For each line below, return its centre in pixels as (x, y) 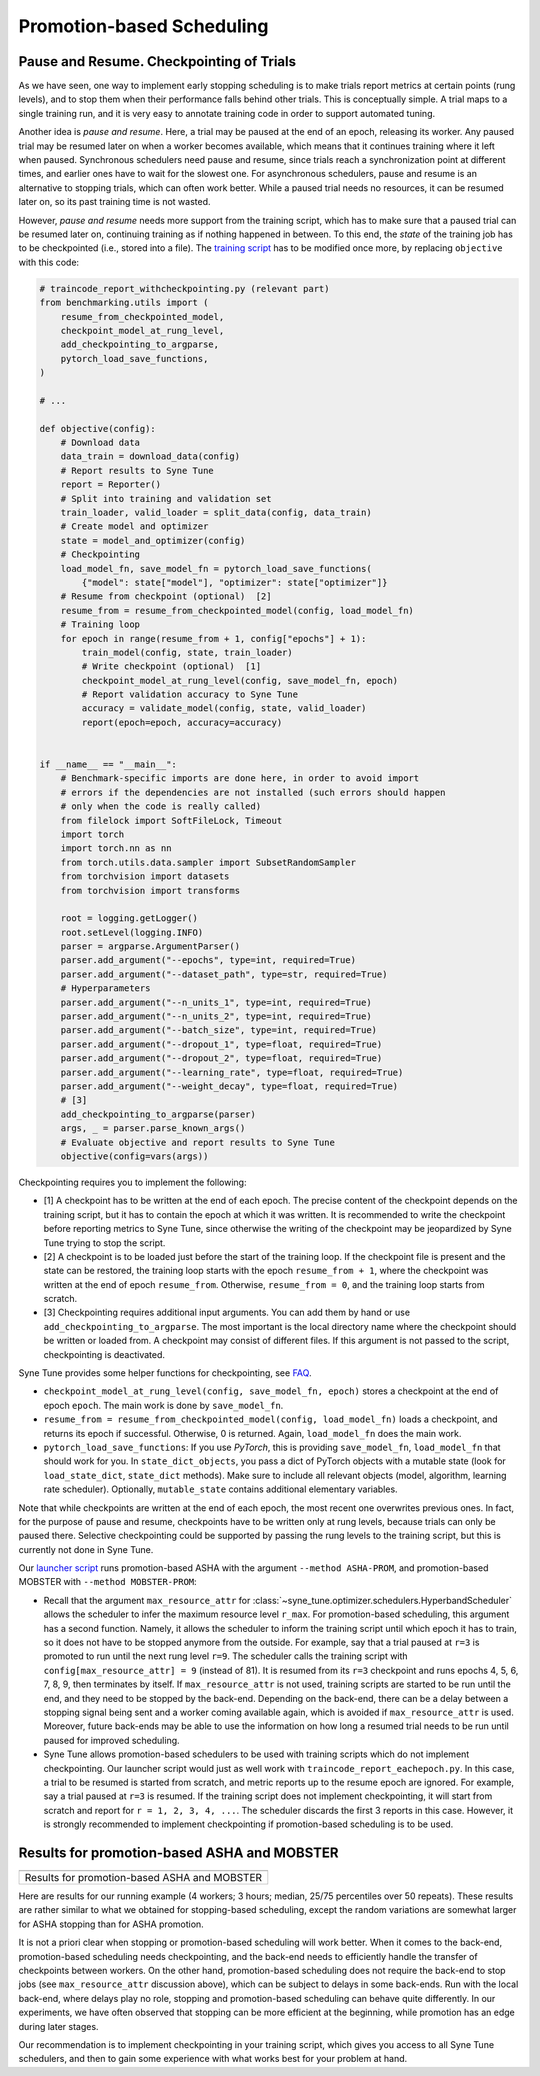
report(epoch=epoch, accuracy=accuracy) (182, 722)
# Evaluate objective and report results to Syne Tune (197, 1142)
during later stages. (58, 2026)
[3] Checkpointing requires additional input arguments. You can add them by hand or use (226, 1312)
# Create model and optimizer (134, 526)
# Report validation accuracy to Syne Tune (190, 694)
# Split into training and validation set (166, 498)
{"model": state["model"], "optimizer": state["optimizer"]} (234, 582)
